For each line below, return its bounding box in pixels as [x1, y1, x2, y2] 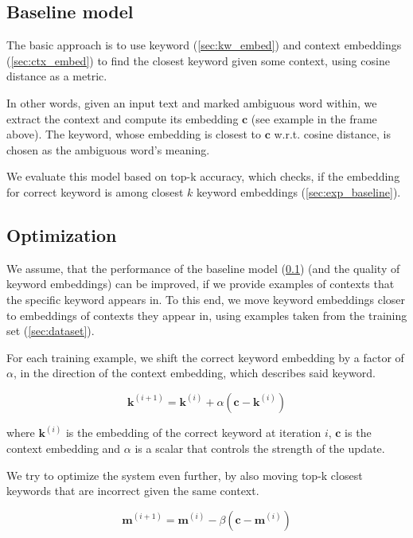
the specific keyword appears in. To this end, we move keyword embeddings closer [6, 290, 405, 307]
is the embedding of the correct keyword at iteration [65, 424, 321, 441]
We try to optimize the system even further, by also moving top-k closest [6, 466, 363, 483]
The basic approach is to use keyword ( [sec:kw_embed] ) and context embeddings [6, 37, 402, 53]
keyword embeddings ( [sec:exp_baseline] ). [197, 183, 401, 200]
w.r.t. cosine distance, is [274, 126, 391, 142]
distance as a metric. [6, 68, 107, 84]
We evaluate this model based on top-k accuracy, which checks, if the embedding [6, 168, 400, 185]
